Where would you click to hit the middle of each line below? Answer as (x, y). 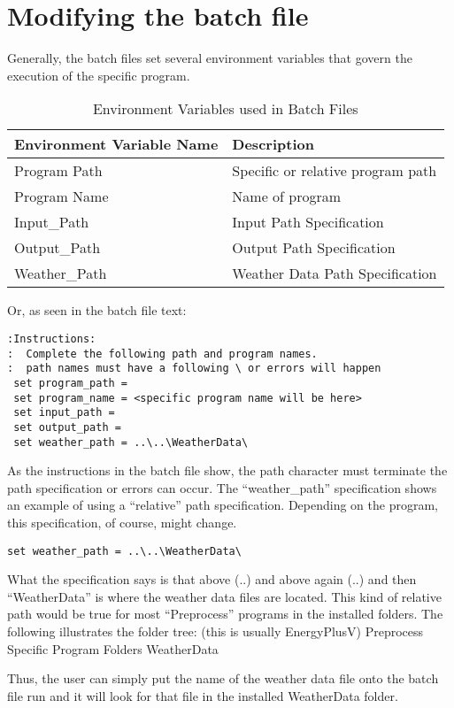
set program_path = (71, 383)
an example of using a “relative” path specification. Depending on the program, (223, 505)
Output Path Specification (314, 248)
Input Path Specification (308, 222)
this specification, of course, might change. (122, 522)
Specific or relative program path (335, 171)
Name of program (287, 196)
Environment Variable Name (116, 144)
